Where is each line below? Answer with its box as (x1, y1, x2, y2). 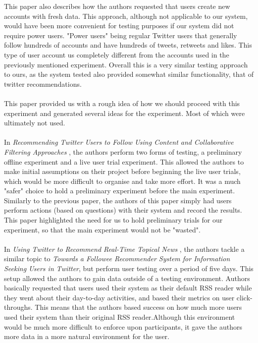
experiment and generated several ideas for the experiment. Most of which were (4, 108, 245, 118)
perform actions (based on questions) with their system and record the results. (4, 205, 242, 215)
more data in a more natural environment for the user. (4, 331, 169, 342)
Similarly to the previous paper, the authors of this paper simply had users (4, 195, 232, 205)
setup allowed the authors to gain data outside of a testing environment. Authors (4, 273, 250, 283)
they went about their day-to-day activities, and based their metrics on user (4, 292, 235, 302)
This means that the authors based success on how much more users (35, 302, 242, 312)
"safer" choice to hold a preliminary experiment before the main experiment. (4, 185, 235, 196)
